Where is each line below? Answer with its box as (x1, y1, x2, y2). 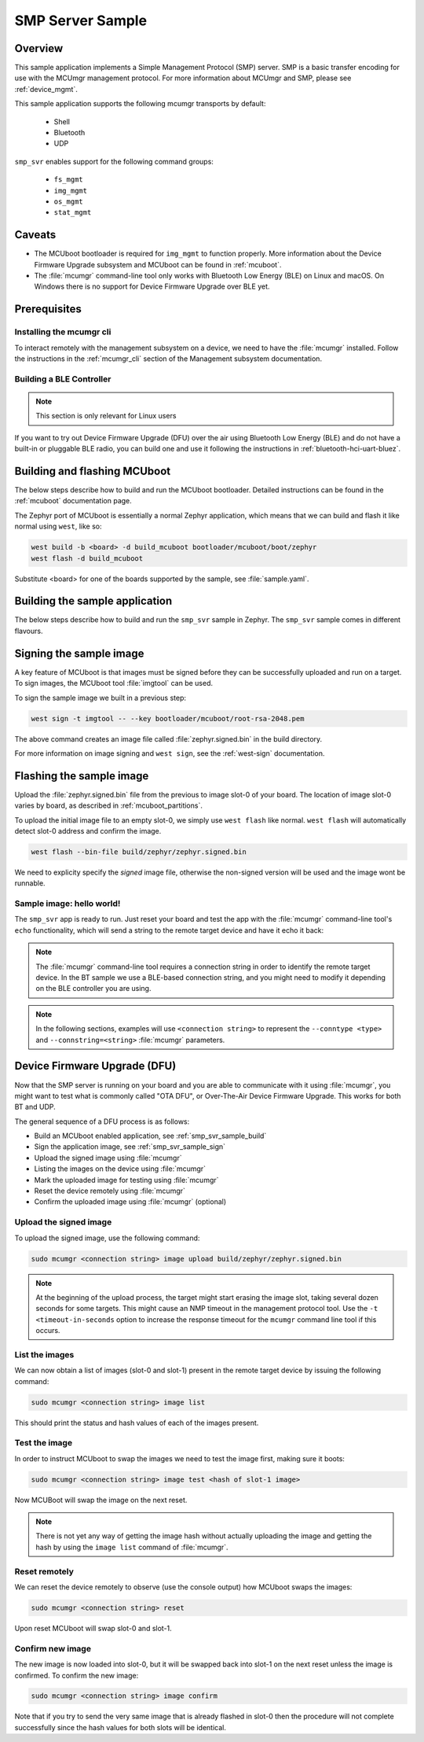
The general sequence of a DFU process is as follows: (14, 1117, 190, 1126)
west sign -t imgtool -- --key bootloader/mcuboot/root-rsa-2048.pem (31, 714, 305, 723)
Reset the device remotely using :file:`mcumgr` (34, 1186, 186, 1195)
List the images (14, 1349, 75, 1360)
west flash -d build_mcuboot (31, 554, 144, 562)
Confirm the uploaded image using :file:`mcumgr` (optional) (34, 1197, 227, 1206)
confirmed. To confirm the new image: (14, 1670, 139, 1680)
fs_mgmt (53, 175, 84, 184)
